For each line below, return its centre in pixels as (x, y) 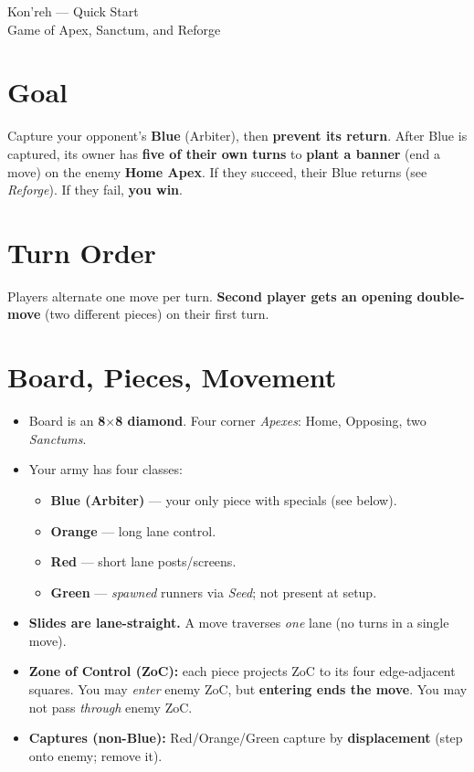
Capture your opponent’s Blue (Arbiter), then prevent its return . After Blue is (237, 136)
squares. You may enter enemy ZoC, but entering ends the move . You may (248, 689)
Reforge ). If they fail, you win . (95, 190)
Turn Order (82, 252)
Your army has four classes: (105, 469)
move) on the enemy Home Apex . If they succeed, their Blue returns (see (217, 171)
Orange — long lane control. (133, 530)
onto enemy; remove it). (95, 755)
